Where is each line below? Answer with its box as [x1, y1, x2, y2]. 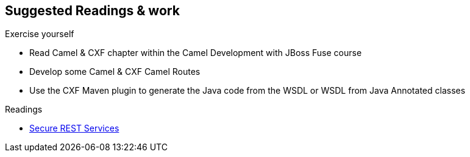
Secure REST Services [29, 123, 119, 134]
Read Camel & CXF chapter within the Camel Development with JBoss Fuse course [29, 47, 362, 58]
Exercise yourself [5, 29, 74, 40]
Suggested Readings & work [5, 3, 180, 18]
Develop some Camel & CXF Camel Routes [29, 66, 201, 77]
